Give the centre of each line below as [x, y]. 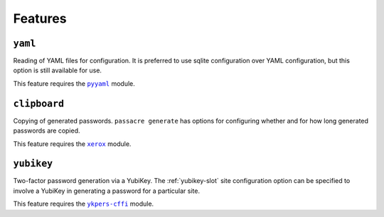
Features [40, 18]
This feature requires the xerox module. [72, 144]
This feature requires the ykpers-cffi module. [84, 204]
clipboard [38, 104]
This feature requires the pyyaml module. [74, 83]
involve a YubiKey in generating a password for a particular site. [107, 191]
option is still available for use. [58, 70]
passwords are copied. [47, 130]
